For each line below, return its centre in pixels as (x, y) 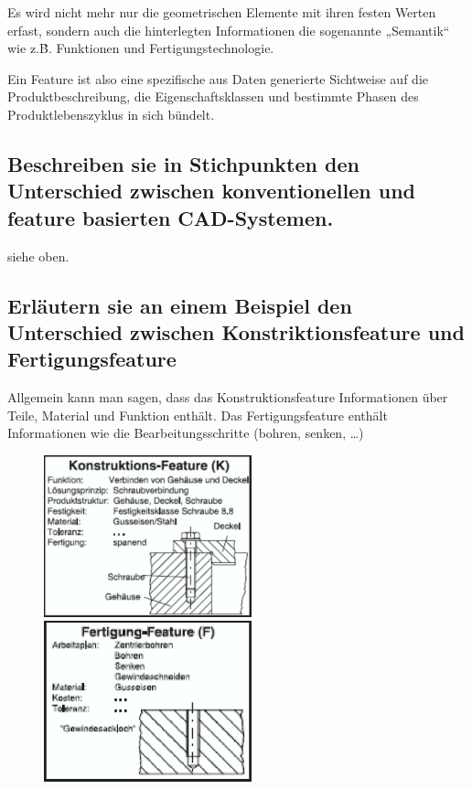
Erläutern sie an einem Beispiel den (180, 305)
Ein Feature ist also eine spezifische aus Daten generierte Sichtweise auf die (218, 78)
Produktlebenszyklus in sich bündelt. (111, 114)
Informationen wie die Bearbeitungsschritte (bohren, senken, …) (186, 433)
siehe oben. (38, 256)
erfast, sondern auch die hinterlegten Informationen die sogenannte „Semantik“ (229, 30)
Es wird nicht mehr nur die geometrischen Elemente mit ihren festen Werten (222, 12)
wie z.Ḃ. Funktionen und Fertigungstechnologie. (141, 48)
